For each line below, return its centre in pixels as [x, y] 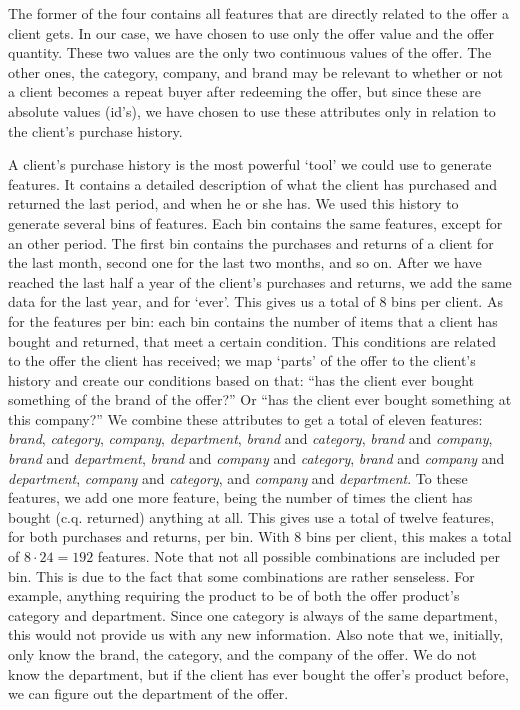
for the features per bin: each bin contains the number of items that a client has [253, 320]
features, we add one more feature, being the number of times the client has [240, 497]
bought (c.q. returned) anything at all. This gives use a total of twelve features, [251, 516]
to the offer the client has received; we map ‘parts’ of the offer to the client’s [242, 360]
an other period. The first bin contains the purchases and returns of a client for [251, 242]
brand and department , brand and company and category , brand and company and [256, 458]
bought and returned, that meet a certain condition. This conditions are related [252, 340]
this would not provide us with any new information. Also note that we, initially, [256, 634]
